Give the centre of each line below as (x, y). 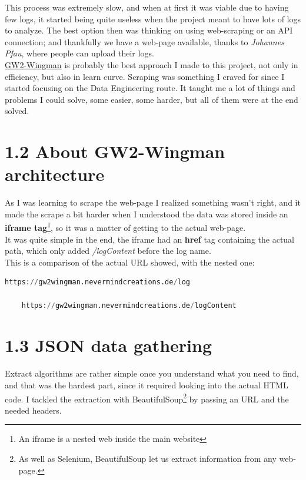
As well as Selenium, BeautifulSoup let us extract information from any (147, 458)
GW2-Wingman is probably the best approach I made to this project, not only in (152, 64)
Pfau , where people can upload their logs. (79, 53)
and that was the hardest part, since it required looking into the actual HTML (147, 385)
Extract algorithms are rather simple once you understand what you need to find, (152, 373)
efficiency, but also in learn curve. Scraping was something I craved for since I (145, 76)
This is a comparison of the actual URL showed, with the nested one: (130, 262)
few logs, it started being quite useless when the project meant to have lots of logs (153, 19)
